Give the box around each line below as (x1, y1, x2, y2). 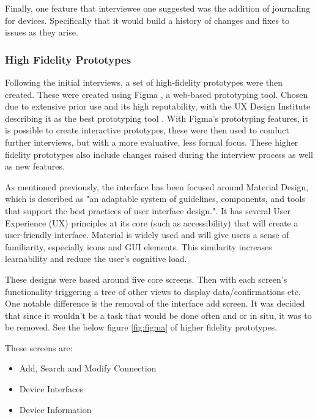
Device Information (19, 403, 92, 416)
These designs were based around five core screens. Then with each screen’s (5, 272, 287, 285)
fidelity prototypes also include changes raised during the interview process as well (5, 147, 313, 160)
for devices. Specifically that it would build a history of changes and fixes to (5, 13, 290, 26)
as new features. (5, 160, 65, 173)
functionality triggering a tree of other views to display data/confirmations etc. (5, 285, 301, 297)
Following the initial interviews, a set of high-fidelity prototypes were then (5, 76, 283, 88)
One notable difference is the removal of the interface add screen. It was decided (5, 297, 305, 310)
